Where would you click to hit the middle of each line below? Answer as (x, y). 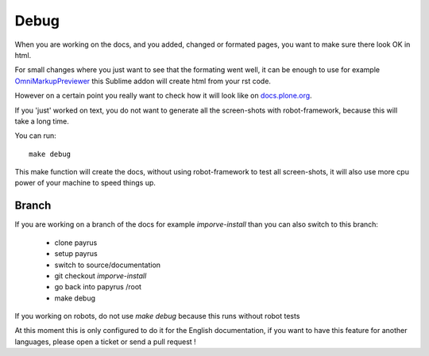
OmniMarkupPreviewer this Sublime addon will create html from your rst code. (143, 81)
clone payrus (76, 243)
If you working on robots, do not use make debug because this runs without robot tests (157, 316)
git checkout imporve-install (100, 276)
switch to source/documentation (108, 265)
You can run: (36, 136)
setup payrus (76, 254)
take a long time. (42, 121)
